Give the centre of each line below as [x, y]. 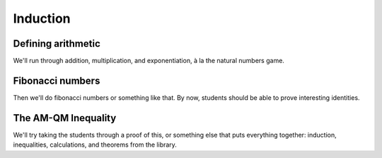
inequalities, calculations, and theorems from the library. [95, 145]
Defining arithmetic [57, 44]
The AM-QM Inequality [65, 118]
